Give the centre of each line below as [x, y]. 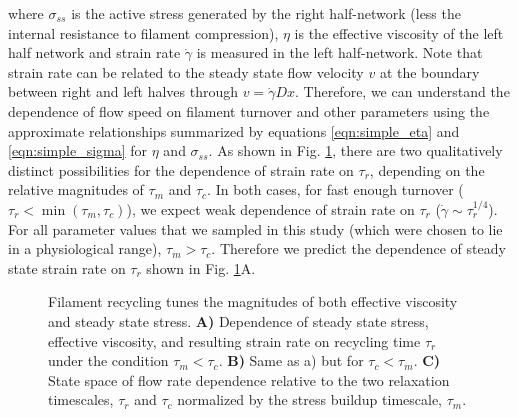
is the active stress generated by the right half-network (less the [266, 13]
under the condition [108, 360]
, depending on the [427, 169]
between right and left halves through [123, 91]
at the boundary [429, 71]
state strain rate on [67, 267]
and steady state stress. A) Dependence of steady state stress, [238, 320]
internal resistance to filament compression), [143, 32]
